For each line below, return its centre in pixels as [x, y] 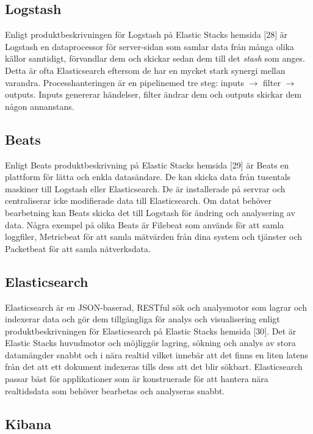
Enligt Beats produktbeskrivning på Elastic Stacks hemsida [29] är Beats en [147, 165]
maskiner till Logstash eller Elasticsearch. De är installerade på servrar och [145, 188]
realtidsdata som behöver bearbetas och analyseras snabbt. [115, 390]
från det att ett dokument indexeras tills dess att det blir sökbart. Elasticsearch [154, 367]
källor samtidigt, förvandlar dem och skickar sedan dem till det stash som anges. [155, 58]
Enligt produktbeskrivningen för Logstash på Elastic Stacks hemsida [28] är [146, 34]
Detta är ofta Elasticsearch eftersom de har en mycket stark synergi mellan [145, 70]
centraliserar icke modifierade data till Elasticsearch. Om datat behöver [138, 201]
